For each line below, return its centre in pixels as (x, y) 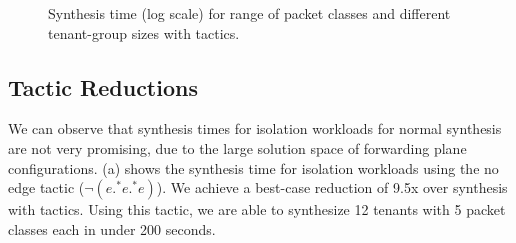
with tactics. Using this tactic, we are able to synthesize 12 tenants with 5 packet (257, 209)
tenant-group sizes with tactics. (144, 32)
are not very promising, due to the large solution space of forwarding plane (237, 147)
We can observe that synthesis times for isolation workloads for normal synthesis (255, 128)
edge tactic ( (46, 187)
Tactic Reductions (103, 86)
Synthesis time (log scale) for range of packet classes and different (249, 13)
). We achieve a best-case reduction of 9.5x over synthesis (332, 187)
